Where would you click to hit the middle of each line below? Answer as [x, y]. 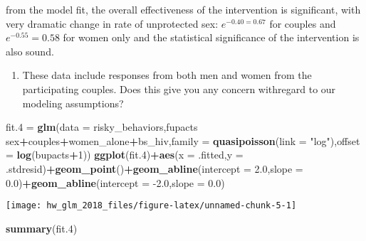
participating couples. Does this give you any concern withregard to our [179, 89]
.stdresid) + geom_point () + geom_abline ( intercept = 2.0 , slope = [155, 168]
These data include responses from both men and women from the [167, 75]
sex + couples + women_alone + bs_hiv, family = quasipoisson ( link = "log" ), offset [183, 140]
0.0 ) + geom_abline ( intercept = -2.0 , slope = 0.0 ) [115, 182]
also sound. [30, 51]
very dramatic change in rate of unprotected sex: [112, 23]
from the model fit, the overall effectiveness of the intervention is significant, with [183, 9]
